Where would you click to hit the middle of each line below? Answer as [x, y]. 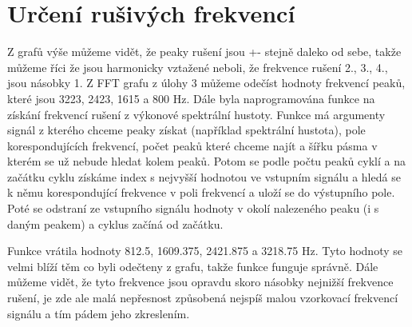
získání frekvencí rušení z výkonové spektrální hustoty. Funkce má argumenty [196, 114]
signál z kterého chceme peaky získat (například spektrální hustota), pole [186, 130]
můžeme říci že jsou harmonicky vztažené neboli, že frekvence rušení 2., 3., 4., [198, 67]
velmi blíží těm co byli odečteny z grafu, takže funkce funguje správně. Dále [193, 266]
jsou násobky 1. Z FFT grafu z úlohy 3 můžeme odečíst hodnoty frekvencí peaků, [206, 83]
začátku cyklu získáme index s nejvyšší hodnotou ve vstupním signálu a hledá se [204, 176]
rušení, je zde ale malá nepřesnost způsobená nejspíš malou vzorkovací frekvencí [203, 298]
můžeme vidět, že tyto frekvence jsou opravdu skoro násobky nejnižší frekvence [200, 282]
